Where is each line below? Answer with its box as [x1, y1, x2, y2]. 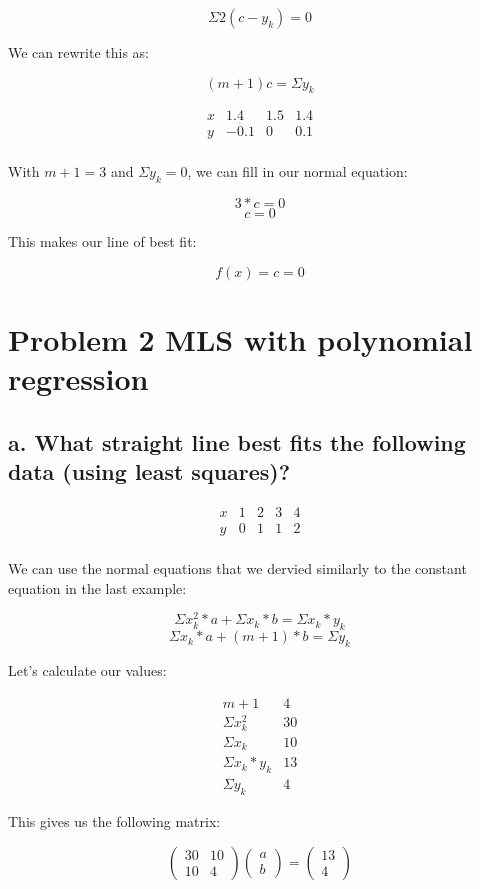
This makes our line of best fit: [8, 231, 197, 252]
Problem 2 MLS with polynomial [8, 319, 473, 360]
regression [8, 358, 149, 399]
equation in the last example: [8, 577, 187, 598]
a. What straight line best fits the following [8, 426, 466, 457]
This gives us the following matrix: [8, 811, 221, 832]
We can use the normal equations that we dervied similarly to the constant [8, 558, 467, 579]
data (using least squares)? [8, 456, 291, 487]
